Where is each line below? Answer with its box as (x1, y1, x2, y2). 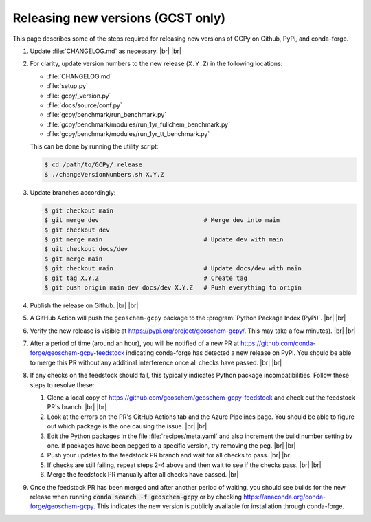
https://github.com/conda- (240, 339, 316, 347)
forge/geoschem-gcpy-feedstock (30, 349, 125, 357)
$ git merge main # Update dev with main (44, 235, 284, 243)
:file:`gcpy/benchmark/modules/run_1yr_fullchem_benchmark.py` (47, 120, 230, 129)
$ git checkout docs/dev (44, 245, 128, 253)
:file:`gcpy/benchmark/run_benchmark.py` (47, 111, 167, 119)
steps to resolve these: (30, 380, 95, 389)
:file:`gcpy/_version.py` (47, 91, 111, 100)
